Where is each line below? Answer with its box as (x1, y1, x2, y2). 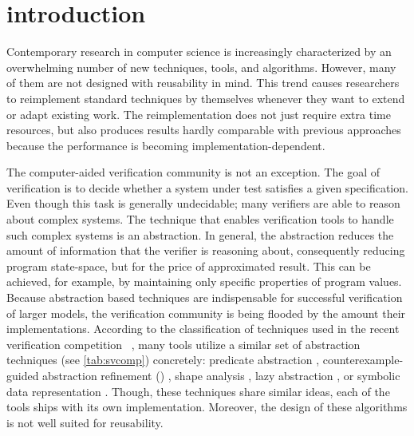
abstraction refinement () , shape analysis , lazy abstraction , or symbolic (42, 367, 400, 383)
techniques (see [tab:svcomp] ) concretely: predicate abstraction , (6, 351, 320, 368)
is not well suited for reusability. (6, 414, 164, 430)
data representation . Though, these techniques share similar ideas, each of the (6, 382, 390, 399)
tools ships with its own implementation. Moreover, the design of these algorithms (6, 398, 408, 415)
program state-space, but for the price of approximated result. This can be (6, 257, 371, 274)
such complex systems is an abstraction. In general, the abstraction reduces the (6, 226, 394, 243)
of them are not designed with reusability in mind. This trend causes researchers (6, 74, 400, 91)
